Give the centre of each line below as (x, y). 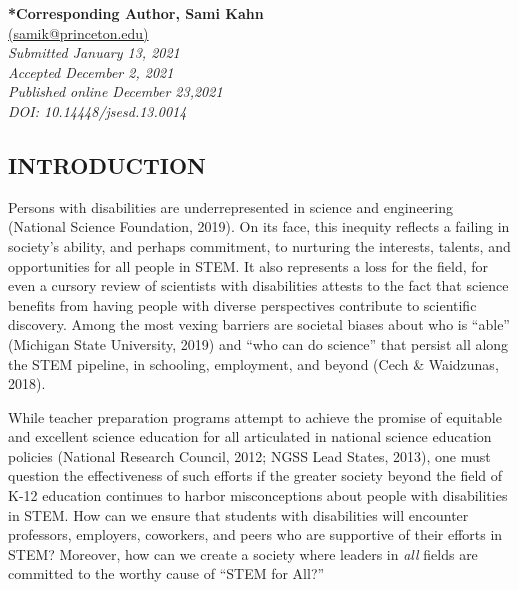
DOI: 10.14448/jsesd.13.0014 (97, 110)
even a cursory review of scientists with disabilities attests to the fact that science (258, 285)
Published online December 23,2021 (115, 91)
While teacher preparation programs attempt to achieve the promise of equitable (255, 416)
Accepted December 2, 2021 (91, 71)
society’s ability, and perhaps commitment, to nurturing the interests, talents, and (259, 245)
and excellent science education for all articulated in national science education (250, 436)
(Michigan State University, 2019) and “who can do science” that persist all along (258, 343)
